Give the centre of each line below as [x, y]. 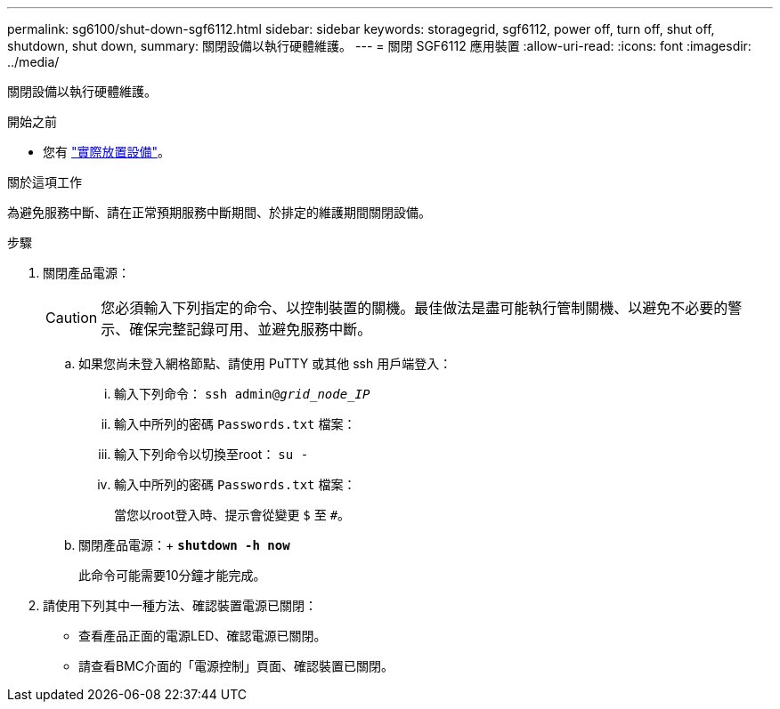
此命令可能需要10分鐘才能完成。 [172, 575]
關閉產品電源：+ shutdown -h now [184, 545]
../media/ [33, 62]
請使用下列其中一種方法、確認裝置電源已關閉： [180, 605]
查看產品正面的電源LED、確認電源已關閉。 [203, 636]
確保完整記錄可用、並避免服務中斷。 [251, 329]
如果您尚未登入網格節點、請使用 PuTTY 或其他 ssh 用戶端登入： [265, 363]
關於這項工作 [45, 182]
